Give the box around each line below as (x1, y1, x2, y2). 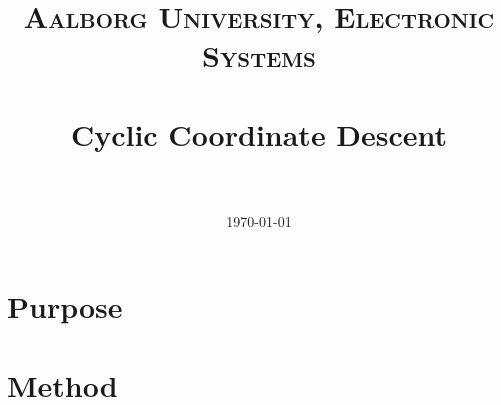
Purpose (7, 286, 123, 327)
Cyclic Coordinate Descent (70, 113, 448, 154)
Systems (202, 35, 316, 76)
